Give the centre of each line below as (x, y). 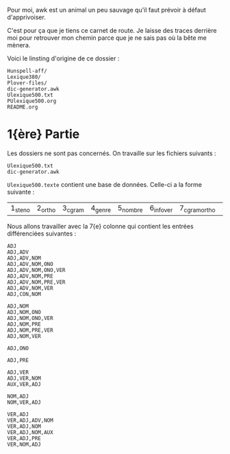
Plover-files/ (27, 83)
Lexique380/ (24, 77)
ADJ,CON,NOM (24, 295)
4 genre (101, 208)
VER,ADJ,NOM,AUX (30, 433)
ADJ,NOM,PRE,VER (30, 330)
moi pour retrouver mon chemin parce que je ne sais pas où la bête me (107, 38)
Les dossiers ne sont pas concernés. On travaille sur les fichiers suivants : (112, 153)
